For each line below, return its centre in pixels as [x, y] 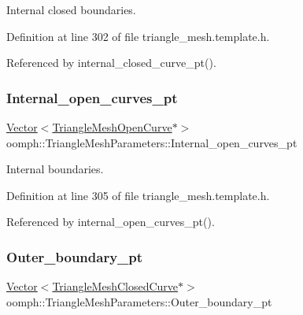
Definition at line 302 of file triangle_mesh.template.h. [138, 36]
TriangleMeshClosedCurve [115, 286]
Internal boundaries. [55, 169]
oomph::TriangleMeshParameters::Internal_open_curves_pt [152, 142]
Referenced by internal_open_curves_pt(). [111, 222]
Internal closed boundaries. [71, 9]
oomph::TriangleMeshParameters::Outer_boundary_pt [139, 301]
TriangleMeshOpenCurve [112, 127]
